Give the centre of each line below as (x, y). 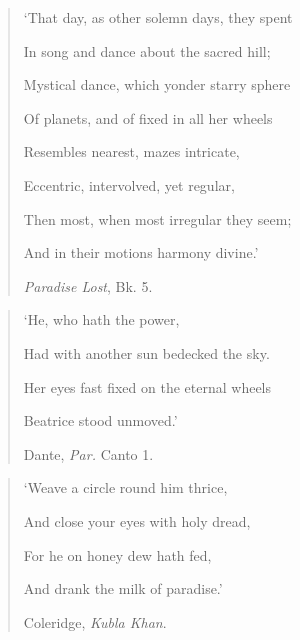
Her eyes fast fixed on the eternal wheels (147, 386)
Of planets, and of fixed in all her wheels (148, 117)
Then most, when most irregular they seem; (157, 218)
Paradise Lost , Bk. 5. (88, 285)
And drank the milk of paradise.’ (123, 588)
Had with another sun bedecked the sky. (146, 352)
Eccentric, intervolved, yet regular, (129, 184)
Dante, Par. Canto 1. (88, 453)
